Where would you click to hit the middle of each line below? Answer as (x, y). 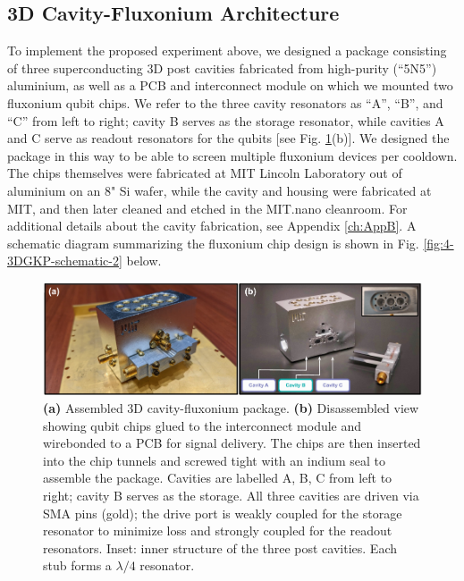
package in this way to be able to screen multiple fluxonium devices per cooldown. (232, 155)
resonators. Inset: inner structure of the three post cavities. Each (220, 547)
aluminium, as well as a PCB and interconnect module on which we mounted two (230, 85)
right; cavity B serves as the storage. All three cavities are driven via (231, 495)
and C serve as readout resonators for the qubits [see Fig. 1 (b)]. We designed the (228, 138)
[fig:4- (439, 243)
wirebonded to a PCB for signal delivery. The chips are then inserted (232, 443)
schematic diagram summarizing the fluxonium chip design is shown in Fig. (213, 243)
